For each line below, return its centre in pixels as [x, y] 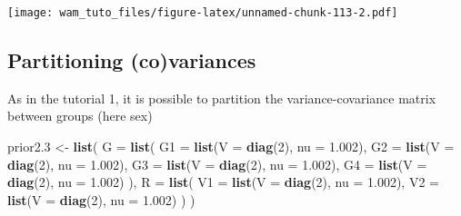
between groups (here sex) [80, 116]
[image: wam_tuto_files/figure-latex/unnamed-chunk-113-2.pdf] [203, 13]
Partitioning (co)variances [132, 60]
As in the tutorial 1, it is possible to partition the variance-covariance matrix [222, 98]
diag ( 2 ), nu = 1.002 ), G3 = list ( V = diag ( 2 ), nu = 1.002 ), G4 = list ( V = [217, 164]
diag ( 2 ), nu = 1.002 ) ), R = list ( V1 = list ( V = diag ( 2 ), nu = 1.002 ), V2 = [223, 182]
